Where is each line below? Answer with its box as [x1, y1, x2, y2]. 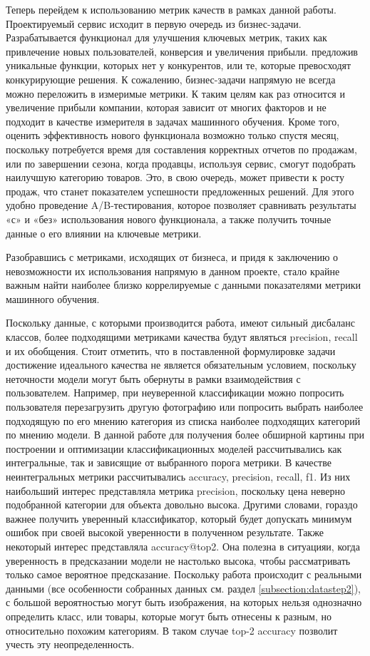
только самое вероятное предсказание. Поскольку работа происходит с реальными [6, 567, 362, 582]
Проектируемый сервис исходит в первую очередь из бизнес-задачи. [6, 16, 302, 31]
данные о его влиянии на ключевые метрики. [6, 225, 202, 240]
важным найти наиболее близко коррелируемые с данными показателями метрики [6, 277, 361, 292]
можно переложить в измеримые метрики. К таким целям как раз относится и [6, 86, 345, 101]
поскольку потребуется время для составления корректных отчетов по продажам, [6, 141, 357, 156]
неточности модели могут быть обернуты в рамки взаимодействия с [6, 371, 301, 386]
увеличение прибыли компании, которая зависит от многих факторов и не [6, 100, 327, 115]
